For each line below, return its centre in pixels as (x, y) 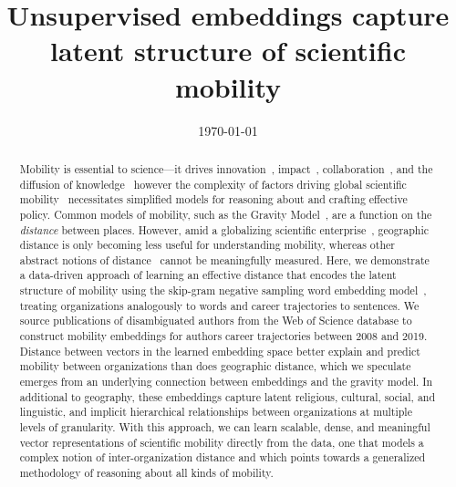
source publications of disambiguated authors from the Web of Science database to (216, 321)
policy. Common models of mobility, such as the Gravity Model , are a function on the (226, 214)
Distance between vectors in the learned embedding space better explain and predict (220, 351)
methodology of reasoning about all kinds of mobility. (146, 473)
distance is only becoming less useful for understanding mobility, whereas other (207, 245)
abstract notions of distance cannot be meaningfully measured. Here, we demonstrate (224, 259)
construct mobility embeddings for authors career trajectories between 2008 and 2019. (223, 336)
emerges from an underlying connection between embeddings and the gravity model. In (226, 382)
